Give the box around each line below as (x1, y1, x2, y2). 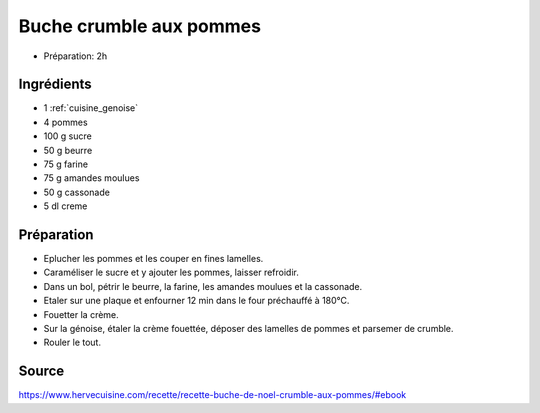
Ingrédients (18, 76, 92, 93)
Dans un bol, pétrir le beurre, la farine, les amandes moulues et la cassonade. (43, 280, 363, 292)
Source (18, 363, 65, 380)
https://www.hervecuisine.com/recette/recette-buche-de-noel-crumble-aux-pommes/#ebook (18, 389, 407, 401)
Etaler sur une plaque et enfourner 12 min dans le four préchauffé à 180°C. (43, 295, 350, 307)
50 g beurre (43, 144, 93, 156)
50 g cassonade (43, 186, 110, 198)
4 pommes (43, 116, 89, 128)
